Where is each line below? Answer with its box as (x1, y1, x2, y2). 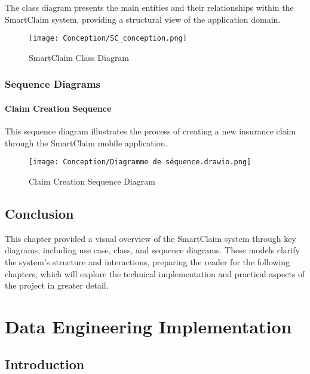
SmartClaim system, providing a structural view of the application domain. (5, 13, 281, 25)
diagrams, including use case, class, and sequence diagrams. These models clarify (5, 244, 300, 256)
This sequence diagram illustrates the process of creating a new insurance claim (5, 125, 296, 137)
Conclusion (5, 204, 74, 222)
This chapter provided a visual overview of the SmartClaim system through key (5, 232, 296, 244)
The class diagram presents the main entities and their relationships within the (5, 1, 294, 13)
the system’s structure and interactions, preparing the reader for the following (5, 255, 290, 268)
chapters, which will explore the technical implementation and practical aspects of (5, 267, 305, 280)
